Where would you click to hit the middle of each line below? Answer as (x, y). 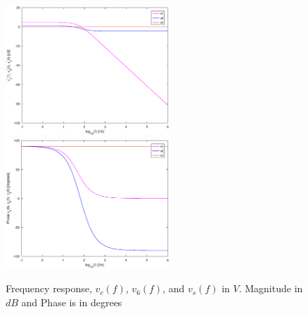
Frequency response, (49, 288)
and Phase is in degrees (72, 302)
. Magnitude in (271, 288)
